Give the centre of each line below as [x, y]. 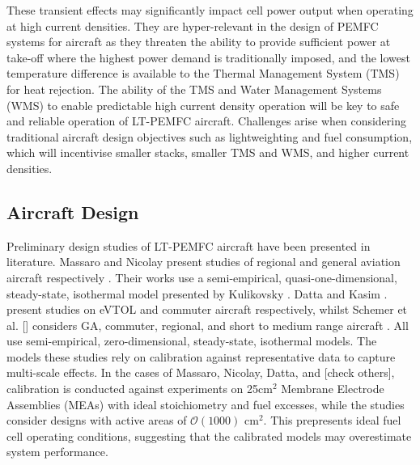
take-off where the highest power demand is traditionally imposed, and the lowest [208, 57]
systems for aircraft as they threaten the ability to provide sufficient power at [199, 42]
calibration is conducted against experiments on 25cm [140, 389]
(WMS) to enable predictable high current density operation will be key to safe [203, 105]
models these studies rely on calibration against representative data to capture [201, 356]
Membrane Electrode [333, 389]
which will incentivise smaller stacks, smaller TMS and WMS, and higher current [208, 152]
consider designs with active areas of [97, 420]
